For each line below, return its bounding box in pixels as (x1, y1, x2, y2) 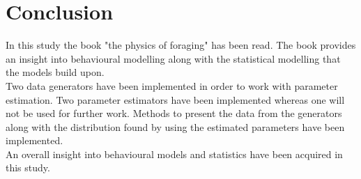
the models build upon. (6, 65, 105, 79)
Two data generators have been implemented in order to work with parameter (6, 78, 338, 93)
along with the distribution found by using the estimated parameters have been (6, 119, 345, 134)
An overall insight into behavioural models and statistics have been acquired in (6, 146, 343, 161)
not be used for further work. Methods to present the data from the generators (6, 106, 342, 120)
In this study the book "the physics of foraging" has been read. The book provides (6, 38, 356, 52)
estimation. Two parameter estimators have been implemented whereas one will (6, 92, 345, 107)
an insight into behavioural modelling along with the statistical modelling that (6, 51, 341, 65)
